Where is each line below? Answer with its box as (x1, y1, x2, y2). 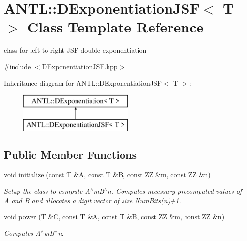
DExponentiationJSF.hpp (42, 61, 118, 71)
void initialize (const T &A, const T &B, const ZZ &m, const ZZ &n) (4, 169, 211, 180)
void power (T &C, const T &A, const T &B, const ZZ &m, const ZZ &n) (4, 211, 225, 222)
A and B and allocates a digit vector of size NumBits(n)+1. (4, 195, 181, 205)
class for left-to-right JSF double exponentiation (4, 45, 147, 55)
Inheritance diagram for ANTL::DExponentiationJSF (4, 77, 162, 88)
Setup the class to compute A (4, 186, 90, 196)
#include (4, 61, 31, 71)
